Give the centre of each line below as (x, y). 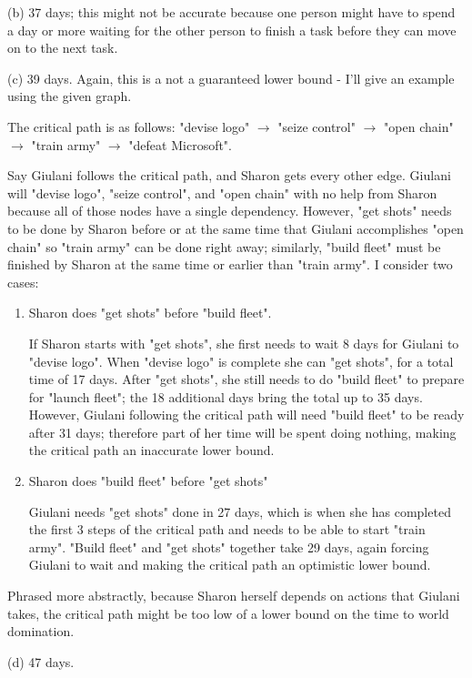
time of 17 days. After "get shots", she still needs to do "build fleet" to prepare (246, 379)
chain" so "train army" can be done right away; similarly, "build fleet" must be (224, 246)
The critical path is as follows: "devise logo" (129, 126)
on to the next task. (63, 48)
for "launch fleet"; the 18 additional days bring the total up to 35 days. (226, 396)
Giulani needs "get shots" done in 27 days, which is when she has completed (240, 511)
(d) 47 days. (41, 661)
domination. (41, 631)
